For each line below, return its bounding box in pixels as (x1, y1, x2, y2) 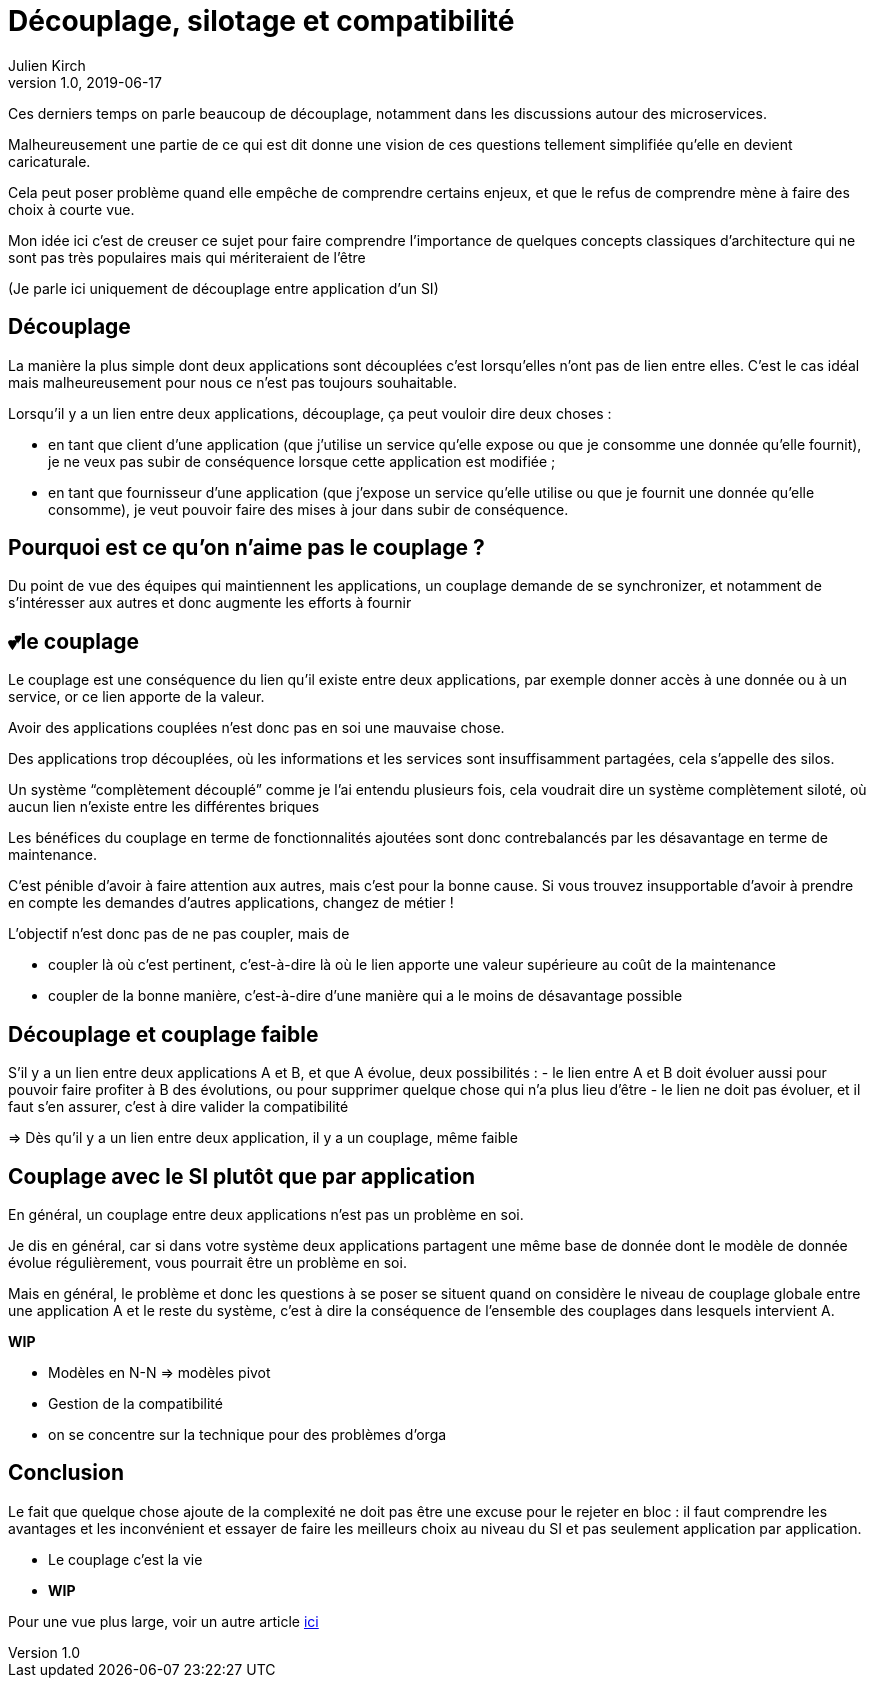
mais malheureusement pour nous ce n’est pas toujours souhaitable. (8, 373, 457, 391)
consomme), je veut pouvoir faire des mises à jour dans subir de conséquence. (48, 500, 569, 518)
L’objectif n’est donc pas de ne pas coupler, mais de (8, 925, 350, 943)
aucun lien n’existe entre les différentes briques (8, 798, 320, 816)
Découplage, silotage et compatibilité (8, 4, 515, 38)
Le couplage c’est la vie (48, 1550, 203, 1568)
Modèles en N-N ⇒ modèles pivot (48, 1363, 271, 1381)
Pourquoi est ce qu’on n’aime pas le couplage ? (8, 535, 485, 561)
